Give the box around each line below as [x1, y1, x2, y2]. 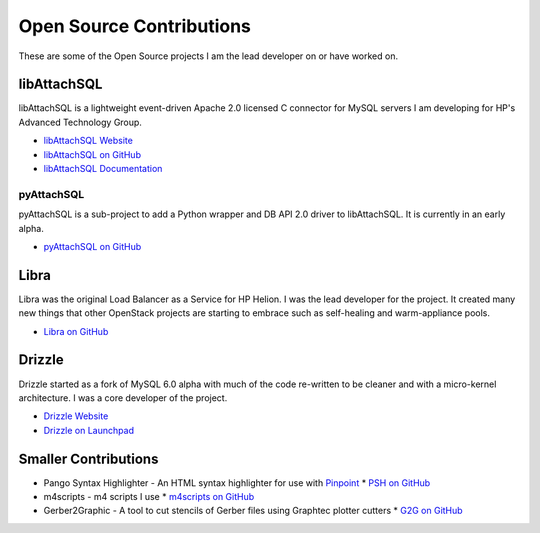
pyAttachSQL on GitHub [43, 240, 142, 252]
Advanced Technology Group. [18, 116, 142, 128]
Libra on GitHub [43, 325, 109, 337]
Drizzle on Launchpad [43, 424, 135, 436]
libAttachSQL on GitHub [43, 148, 142, 160]
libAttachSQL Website [43, 135, 134, 147]
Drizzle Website [43, 410, 109, 422]
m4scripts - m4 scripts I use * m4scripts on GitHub [43, 491, 255, 502]
